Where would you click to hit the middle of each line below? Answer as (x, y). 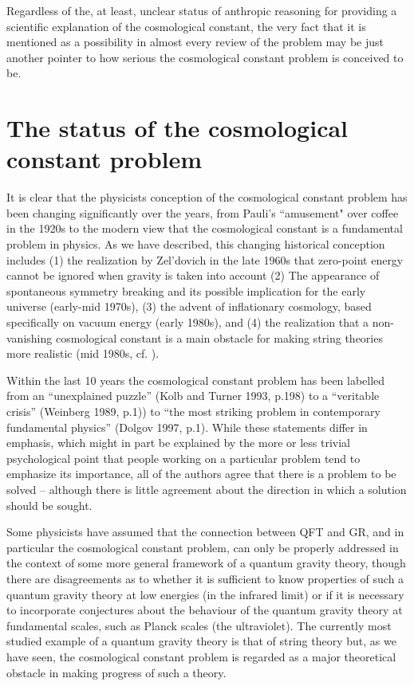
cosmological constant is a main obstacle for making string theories (219, 337)
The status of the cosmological (177, 128)
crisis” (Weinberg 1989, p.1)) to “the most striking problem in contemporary (193, 411)
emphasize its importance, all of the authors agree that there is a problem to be (201, 474)
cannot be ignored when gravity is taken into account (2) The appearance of (193, 275)
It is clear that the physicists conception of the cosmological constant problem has (207, 197)
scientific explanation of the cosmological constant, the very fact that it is (186, 26)
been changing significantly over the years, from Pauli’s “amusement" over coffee (203, 212)
